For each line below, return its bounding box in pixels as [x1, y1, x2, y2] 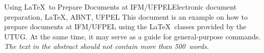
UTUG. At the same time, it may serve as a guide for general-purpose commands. [4, 31, 261, 41]
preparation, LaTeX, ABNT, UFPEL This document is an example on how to [4, 11, 248, 22]
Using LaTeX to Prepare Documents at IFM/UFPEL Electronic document [4, 2, 237, 12]
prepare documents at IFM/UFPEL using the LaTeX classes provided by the [4, 21, 247, 32]
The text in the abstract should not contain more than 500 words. [4, 41, 209, 51]
